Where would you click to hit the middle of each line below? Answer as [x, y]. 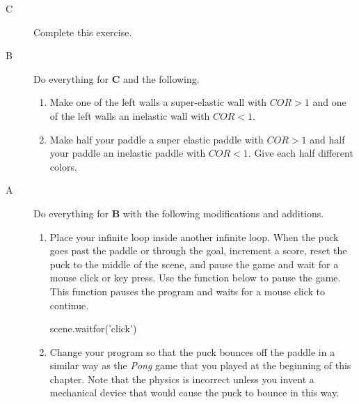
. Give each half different [301, 153]
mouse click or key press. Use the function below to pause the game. [195, 278]
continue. [69, 305]
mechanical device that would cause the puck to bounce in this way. [194, 393]
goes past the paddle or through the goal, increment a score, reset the [198, 250]
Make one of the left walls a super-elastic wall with [158, 102]
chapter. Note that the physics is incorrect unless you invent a [182, 379]
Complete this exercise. [83, 32]
